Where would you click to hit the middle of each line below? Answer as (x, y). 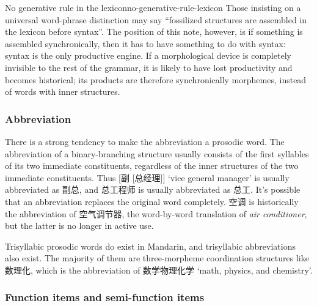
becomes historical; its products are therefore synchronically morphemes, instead (156, 79)
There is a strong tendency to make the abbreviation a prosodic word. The (145, 141)
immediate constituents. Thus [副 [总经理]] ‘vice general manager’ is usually (147, 177)
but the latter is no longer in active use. (79, 226)
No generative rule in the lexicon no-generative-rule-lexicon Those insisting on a (153, 7)
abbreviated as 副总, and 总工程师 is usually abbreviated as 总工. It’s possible (153, 189)
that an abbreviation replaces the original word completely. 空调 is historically (152, 201)
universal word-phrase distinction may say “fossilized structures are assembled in (156, 19)
